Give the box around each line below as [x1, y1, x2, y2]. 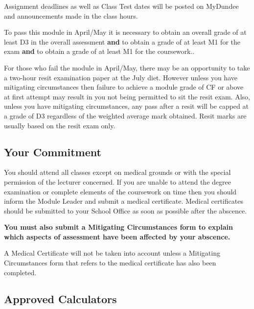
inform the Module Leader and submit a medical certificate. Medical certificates [4, 196, 243, 206]
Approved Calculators [4, 291, 117, 306]
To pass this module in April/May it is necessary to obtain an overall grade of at [4, 27, 247, 37]
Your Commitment [4, 144, 101, 159]
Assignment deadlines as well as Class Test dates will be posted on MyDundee [4, 1, 239, 11]
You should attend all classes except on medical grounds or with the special [4, 167, 231, 177]
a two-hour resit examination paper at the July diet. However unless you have [4, 72, 237, 82]
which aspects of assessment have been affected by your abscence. [4, 231, 231, 241]
